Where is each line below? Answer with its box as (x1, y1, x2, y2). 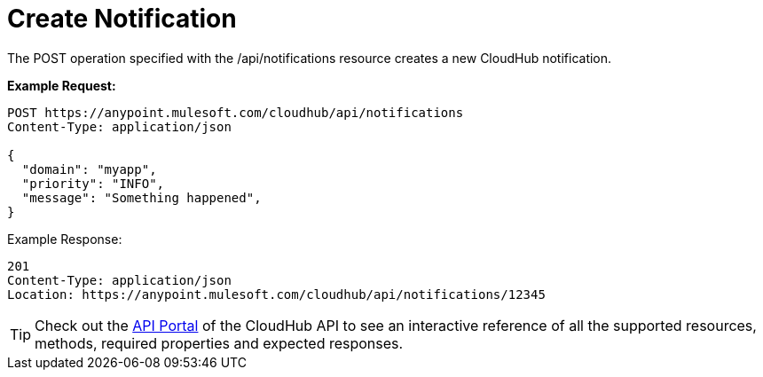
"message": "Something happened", (21, 190, 262, 205)
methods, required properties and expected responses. (35, 334, 404, 352)
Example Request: (7, 77, 116, 93)
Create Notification (7, 4, 237, 34)
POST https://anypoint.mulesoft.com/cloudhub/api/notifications (7, 105, 464, 120)
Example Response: (7, 231, 122, 247)
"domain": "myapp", (21, 161, 157, 177)
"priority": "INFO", (21, 176, 165, 191)
